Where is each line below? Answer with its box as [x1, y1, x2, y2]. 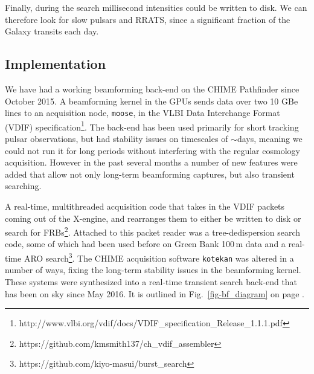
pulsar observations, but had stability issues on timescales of [5, 132, 228, 145]
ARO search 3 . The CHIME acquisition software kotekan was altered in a [24, 250, 294, 264]
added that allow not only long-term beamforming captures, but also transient [5, 167, 295, 180]
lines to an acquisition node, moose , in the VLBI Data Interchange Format [5, 106, 280, 119]
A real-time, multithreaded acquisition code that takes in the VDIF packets [5, 200, 285, 213]
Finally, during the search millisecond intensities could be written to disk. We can [5, 1, 307, 13]
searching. [5, 179, 42, 192]
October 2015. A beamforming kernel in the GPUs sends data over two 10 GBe [5, 94, 298, 107]
